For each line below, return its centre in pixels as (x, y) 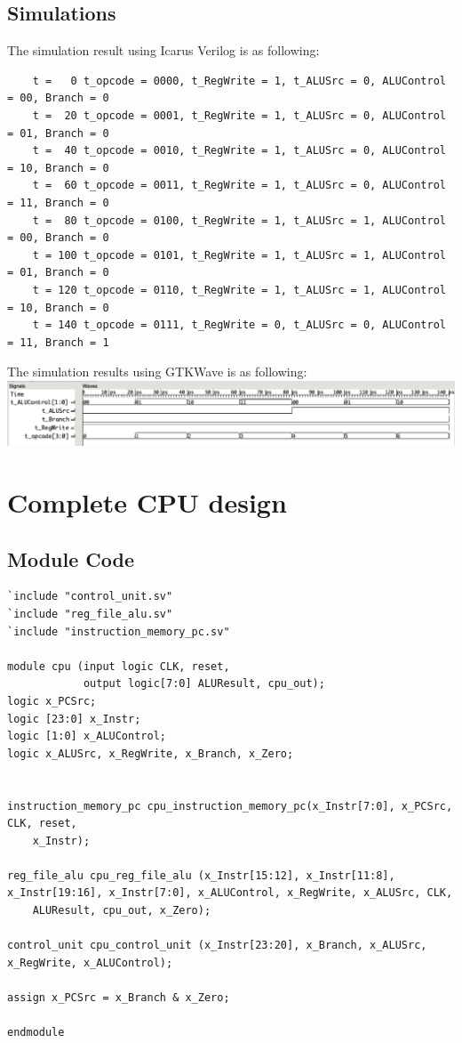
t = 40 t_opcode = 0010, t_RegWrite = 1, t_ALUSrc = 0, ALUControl (239, 151)
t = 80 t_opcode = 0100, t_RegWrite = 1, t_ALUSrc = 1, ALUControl (239, 220)
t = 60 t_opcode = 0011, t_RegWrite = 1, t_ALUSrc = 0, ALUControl (239, 186)
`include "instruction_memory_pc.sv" (119, 631)
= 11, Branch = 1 (58, 342)
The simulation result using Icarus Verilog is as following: (163, 50)
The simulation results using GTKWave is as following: (157, 372)
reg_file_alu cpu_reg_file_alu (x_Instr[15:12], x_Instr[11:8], (201, 875)
